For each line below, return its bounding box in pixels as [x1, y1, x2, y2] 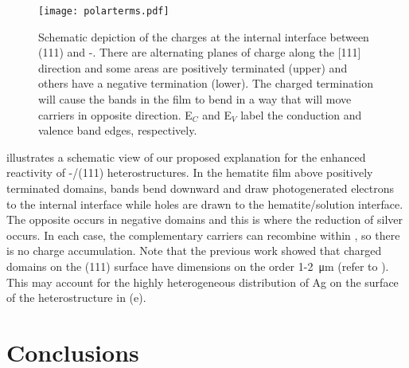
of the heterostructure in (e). [6, 289, 146, 306]
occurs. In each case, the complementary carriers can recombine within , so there [6, 226, 400, 243]
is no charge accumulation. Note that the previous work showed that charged [6, 242, 382, 259]
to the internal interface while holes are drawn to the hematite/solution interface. [6, 195, 403, 212]
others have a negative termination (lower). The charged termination [38, 75, 374, 92]
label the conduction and [240, 106, 362, 123]
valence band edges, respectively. [38, 122, 197, 139]
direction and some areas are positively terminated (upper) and [38, 59, 348, 76]
